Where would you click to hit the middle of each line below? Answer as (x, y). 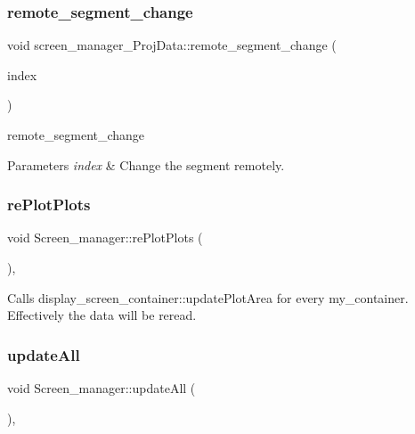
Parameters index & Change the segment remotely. (146, 164)
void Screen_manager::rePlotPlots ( (105, 237)
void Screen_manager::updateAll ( (102, 388)
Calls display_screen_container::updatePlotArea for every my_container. (208, 297)
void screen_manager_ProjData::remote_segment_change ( (172, 45)
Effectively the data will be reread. (102, 315)
